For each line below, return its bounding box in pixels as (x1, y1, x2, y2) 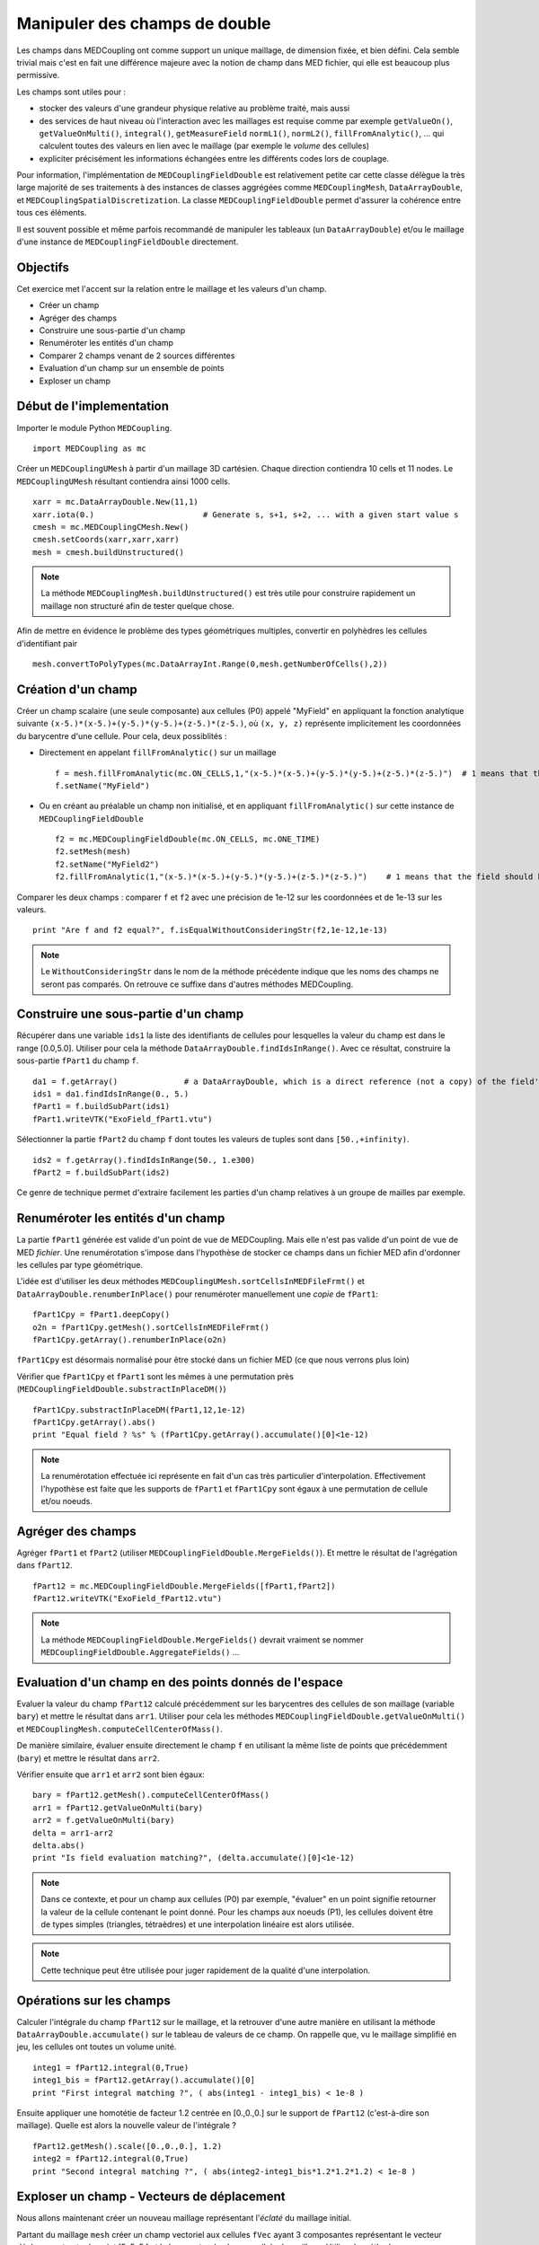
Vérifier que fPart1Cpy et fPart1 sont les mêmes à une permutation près (16, 1370, 294, 1382)
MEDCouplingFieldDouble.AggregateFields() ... (40, 1647, 240, 1658)
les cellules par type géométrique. (16, 1260, 144, 1271)
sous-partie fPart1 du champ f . (16, 1055, 139, 1066)
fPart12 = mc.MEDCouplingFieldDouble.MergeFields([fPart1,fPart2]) (32, 1580, 336, 1591)
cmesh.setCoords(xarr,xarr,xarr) (32, 534, 180, 545)
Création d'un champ (16, 682, 138, 697)
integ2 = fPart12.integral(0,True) (32, 2153, 190, 2164)
